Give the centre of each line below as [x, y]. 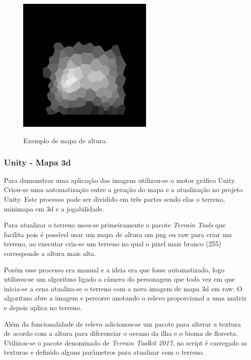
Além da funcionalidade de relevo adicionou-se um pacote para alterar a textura [122, 323]
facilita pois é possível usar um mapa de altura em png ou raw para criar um [118, 234]
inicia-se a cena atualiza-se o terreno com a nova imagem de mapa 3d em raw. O [123, 288]
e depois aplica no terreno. [43, 307]
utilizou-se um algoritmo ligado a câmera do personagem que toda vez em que [119, 279]
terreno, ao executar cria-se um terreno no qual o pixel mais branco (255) [113, 244]
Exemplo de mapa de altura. [66, 140]
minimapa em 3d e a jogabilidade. [54, 208]
